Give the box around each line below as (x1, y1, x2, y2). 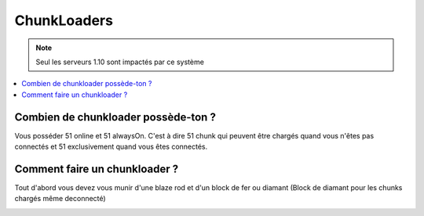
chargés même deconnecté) (14, 194, 106, 203)
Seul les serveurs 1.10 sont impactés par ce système (35, 57, 204, 67)
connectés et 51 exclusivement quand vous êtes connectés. (14, 142, 208, 152)
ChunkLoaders (14, 12, 114, 29)
